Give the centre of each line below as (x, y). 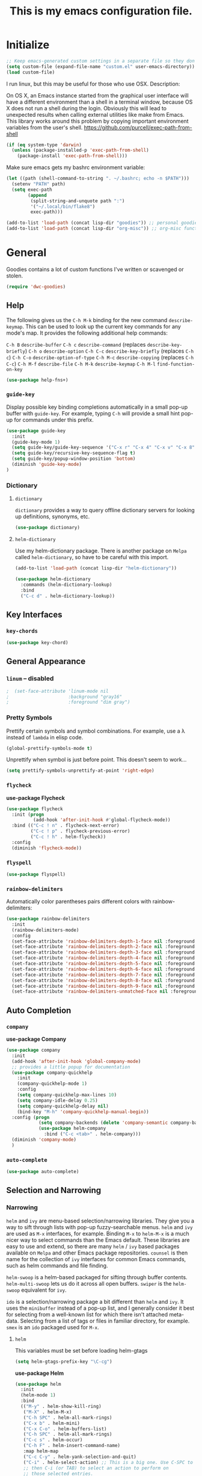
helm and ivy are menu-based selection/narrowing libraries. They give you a (100, 1221)
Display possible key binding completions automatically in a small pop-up (97, 407)
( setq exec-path (32, 190)
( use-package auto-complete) (43, 1172)
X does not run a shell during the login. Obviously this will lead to (87, 108)
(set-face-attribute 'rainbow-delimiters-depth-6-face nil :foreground (103, 969)
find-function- (176, 364)
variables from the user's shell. (44, 127)
